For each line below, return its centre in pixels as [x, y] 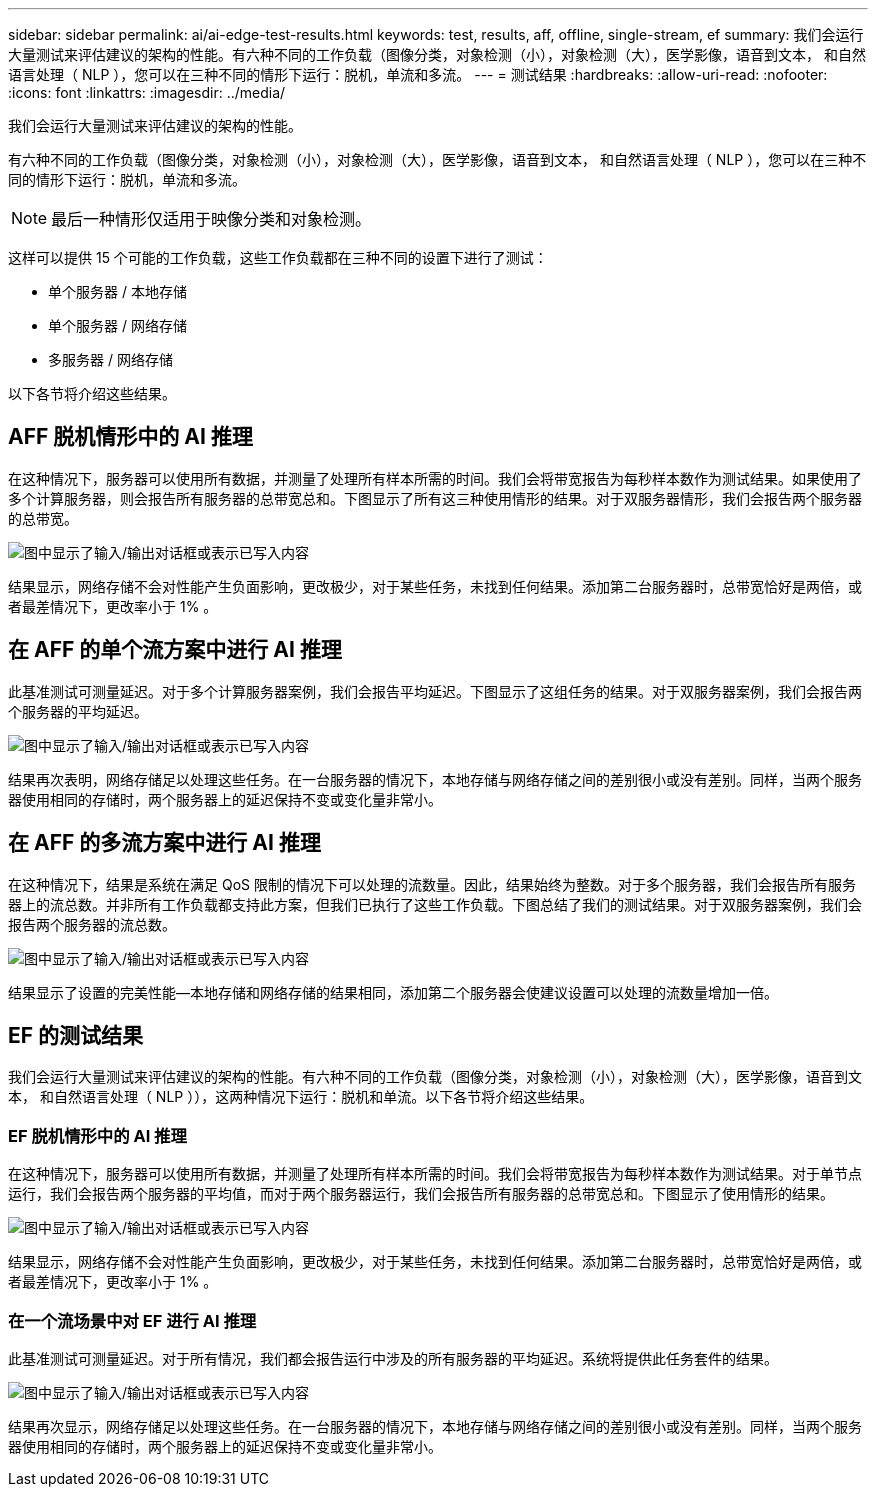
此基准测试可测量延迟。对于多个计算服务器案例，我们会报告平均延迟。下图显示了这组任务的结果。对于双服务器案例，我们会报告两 [435, 691]
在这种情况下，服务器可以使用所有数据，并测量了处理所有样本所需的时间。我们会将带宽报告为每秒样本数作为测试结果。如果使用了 [435, 478]
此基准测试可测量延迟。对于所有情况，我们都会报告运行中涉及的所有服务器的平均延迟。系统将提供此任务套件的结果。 [393, 1358]
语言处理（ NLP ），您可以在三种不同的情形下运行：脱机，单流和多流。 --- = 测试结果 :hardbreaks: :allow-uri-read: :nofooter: [418, 74]
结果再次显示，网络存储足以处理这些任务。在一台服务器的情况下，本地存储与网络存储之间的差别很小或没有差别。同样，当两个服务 [435, 1426]
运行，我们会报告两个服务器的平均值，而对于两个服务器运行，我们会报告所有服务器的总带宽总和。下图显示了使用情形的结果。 [421, 1194]
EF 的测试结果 [76, 1035]
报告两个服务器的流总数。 [92, 924]
